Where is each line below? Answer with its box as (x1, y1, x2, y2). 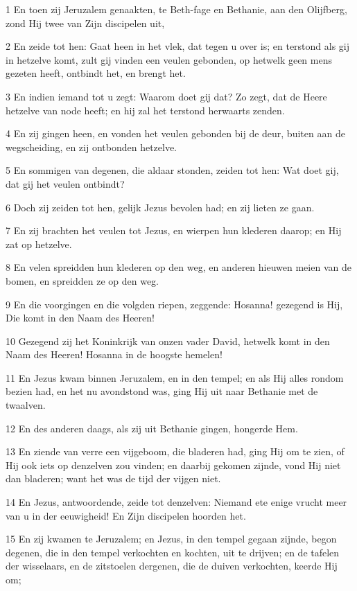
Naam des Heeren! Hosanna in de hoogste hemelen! (6, 347, 223, 362)
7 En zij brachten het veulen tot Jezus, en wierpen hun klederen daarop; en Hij (6, 223, 342, 238)
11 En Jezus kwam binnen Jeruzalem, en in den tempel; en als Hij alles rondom (6, 370, 344, 385)
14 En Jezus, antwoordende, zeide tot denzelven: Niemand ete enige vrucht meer (6, 495, 347, 509)
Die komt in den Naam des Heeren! (6, 310, 155, 325)
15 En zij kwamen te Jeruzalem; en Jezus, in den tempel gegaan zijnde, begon (6, 531, 337, 546)
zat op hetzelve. (6, 236, 72, 251)
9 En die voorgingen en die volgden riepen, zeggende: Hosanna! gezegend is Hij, (6, 297, 343, 311)
